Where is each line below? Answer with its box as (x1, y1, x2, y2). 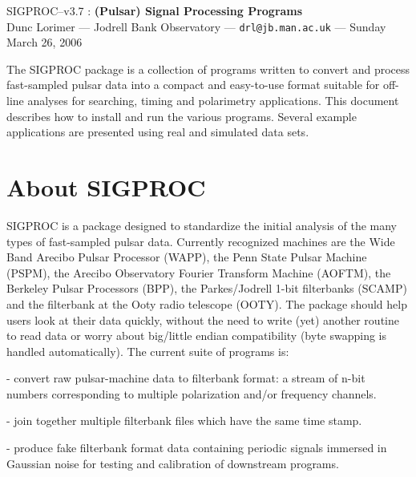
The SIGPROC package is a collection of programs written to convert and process (6, 60, 410, 77)
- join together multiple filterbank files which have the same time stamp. (6, 412, 362, 429)
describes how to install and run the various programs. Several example (6, 107, 357, 124)
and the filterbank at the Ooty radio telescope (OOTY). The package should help (6, 295, 407, 312)
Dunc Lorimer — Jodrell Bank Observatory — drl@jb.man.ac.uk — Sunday (6, 18, 386, 34)
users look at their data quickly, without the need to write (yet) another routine (6, 311, 399, 328)
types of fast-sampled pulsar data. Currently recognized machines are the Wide (6, 232, 395, 249)
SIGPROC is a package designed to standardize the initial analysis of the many (6, 216, 398, 233)
